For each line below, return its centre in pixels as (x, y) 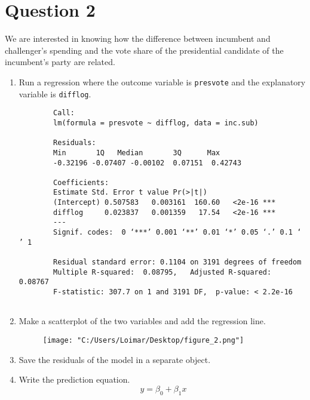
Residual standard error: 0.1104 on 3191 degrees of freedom (177, 262)
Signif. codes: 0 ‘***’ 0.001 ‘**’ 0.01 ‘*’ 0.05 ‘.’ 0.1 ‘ (177, 233)
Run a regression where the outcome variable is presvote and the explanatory (162, 81)
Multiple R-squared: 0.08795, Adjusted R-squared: (162, 272)
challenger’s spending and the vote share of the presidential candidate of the (144, 50)
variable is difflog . (55, 93)
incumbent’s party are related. (60, 62)
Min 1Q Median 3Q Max (137, 153)
